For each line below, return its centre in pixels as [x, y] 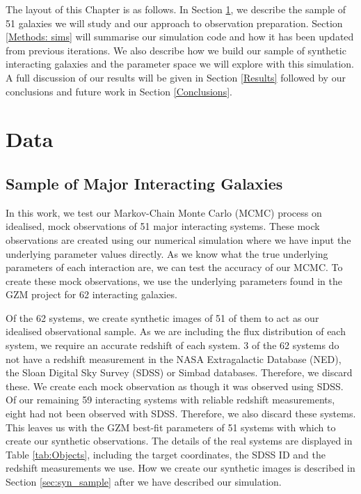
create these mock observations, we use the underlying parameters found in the [174, 280]
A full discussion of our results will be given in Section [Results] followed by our [176, 77]
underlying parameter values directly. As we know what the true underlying [167, 253]
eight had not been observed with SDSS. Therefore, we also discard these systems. [181, 414]
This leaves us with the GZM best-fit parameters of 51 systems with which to [171, 427]
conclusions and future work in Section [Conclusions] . [119, 91]
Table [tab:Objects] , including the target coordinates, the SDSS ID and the [166, 454]
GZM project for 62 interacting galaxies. [91, 294]
